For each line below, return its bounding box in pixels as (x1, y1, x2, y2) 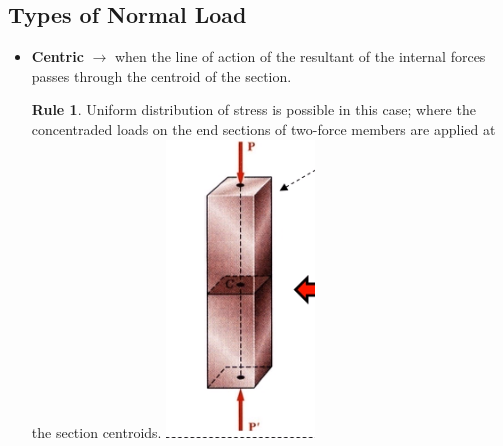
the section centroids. (31, 421, 162, 442)
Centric (31, 46, 84, 67)
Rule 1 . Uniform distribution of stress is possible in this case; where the (31, 99, 476, 120)
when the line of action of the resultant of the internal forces (114, 46, 486, 67)
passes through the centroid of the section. (31, 65, 292, 86)
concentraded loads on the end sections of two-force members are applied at (31, 118, 496, 139)
